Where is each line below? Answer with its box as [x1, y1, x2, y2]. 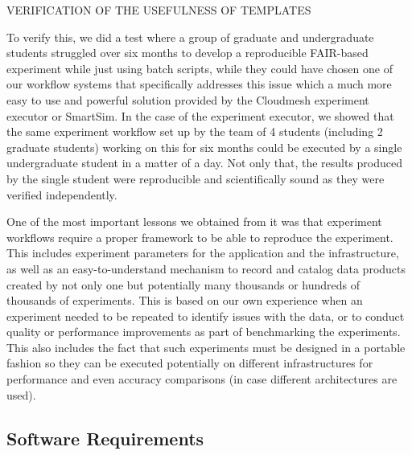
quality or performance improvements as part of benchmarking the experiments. [6, 323, 401, 340]
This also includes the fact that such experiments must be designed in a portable [6, 338, 406, 355]
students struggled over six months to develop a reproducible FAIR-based [6, 44, 369, 61]
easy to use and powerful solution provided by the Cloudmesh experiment [6, 91, 369, 108]
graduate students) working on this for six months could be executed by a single [6, 138, 402, 155]
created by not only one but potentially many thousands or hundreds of [6, 276, 360, 293]
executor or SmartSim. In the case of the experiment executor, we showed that [6, 107, 394, 124]
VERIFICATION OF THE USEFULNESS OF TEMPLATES [6, 2, 311, 18]
